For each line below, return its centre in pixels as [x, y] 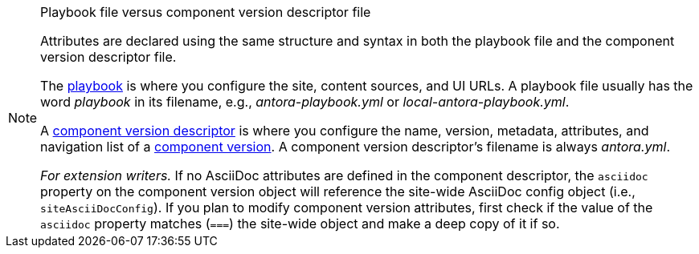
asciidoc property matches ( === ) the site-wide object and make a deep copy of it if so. [300, 224]
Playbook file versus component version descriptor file [206, 12]
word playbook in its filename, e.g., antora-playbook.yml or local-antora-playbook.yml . [305, 102]
